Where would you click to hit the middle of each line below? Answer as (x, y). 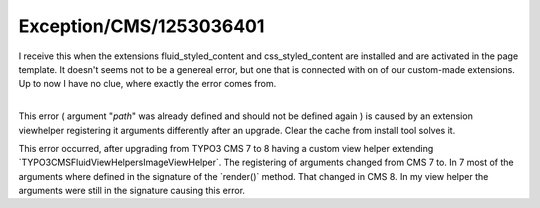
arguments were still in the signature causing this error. (131, 191)
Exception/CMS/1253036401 (141, 26)
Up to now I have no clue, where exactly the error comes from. (147, 84)
